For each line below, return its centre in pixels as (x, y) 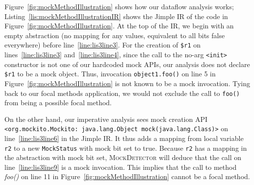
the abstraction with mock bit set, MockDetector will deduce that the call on (123, 157)
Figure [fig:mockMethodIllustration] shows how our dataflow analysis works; (119, 6)
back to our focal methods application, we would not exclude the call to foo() (122, 93)
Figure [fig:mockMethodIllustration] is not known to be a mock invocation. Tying (127, 83)
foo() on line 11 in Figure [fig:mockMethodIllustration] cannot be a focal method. (127, 176)
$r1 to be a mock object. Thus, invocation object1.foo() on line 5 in (110, 74)
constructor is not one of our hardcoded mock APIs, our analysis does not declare (127, 64)
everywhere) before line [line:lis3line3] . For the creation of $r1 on (102, 45)
